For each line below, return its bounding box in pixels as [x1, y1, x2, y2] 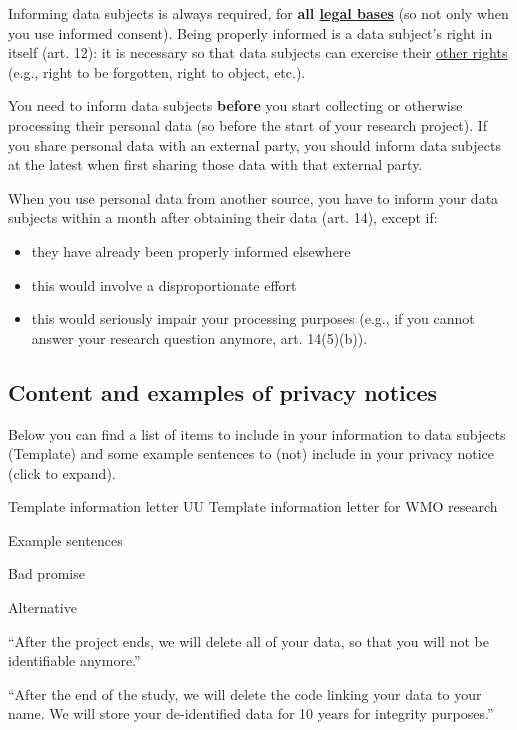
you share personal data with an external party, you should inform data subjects [8, 134, 501, 155]
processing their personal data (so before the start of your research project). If [8, 114, 488, 135]
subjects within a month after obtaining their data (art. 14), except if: [8, 207, 438, 228]
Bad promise [8, 563, 85, 584]
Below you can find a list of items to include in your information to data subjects [8, 423, 506, 444]
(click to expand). [8, 462, 116, 483]
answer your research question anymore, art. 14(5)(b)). [31, 327, 368, 348]
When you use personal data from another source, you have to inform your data [8, 187, 499, 208]
